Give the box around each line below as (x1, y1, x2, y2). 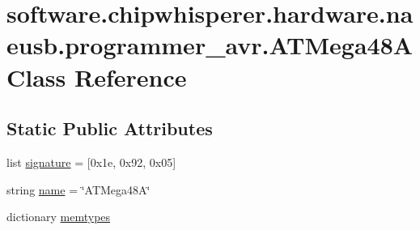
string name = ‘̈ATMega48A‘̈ (6, 181, 151, 198)
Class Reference (6, 60, 187, 93)
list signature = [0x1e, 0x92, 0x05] (6, 153, 176, 170)
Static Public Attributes (6, 116, 213, 141)
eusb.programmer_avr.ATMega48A (6, 28, 414, 62)
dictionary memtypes (6, 208, 111, 225)
